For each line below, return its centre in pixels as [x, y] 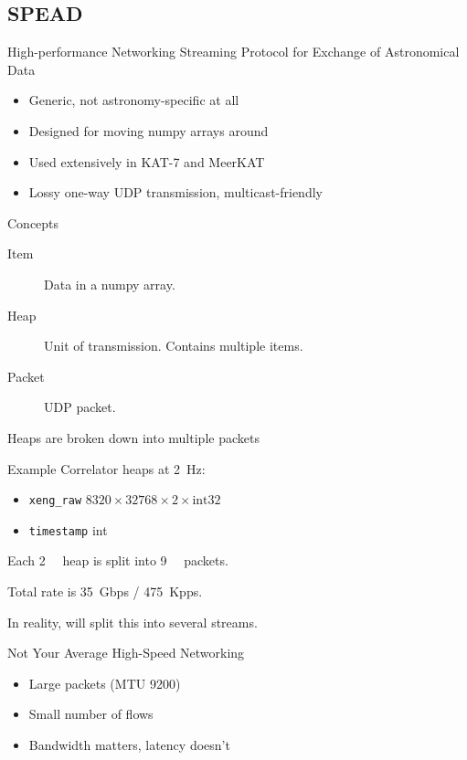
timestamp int [68, 529]
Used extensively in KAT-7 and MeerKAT [147, 161]
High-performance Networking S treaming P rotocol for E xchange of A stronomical [233, 52]
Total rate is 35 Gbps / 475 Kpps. [105, 591]
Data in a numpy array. [110, 284]
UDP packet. [80, 407]
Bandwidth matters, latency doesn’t [129, 744]
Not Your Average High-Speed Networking [126, 653]
